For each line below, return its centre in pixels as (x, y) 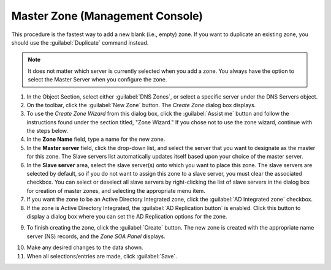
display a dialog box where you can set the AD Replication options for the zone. (127, 216)
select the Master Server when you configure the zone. (97, 80)
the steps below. (48, 131)
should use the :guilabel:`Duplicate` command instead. (80, 42)
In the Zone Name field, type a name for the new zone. (96, 139)
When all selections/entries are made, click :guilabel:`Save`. (102, 256)
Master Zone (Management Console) (107, 16)
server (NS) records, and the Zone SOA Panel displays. (96, 236)
